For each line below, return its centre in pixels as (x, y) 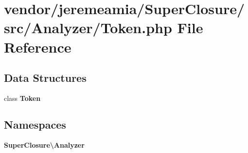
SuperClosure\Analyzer (44, 144)
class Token (22, 98)
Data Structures (45, 78)
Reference (38, 47)
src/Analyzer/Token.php (88, 28)
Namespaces (35, 124)
